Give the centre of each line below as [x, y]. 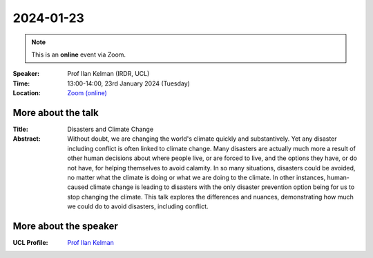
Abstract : [27, 139]
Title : [21, 129]
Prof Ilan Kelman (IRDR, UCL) [108, 74]
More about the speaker [65, 226]
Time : [21, 83]
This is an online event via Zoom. [79, 54]
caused [78, 187]
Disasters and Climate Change [111, 129]
